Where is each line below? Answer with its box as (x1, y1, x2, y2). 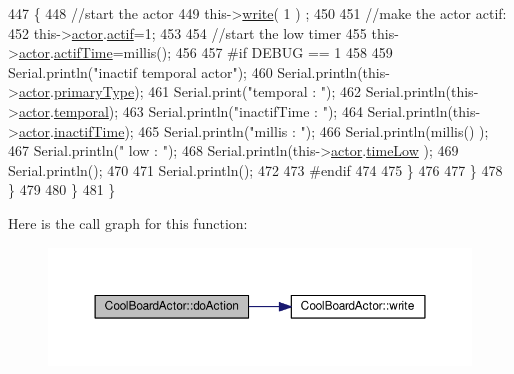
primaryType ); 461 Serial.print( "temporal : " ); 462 (53, 81, 362, 102)
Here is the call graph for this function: (8, 212, 248, 233)
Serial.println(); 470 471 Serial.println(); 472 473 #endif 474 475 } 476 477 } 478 (8, 159, 503, 180)
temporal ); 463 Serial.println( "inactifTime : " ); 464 (53, 100, 363, 121)
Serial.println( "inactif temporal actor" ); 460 (8, 61, 273, 82)
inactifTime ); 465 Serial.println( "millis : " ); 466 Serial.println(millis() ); (53, 120, 489, 141)
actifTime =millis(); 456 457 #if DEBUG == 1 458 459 (53, 42, 393, 63)
